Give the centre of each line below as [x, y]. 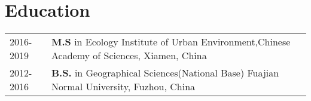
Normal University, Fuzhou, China [124, 87]
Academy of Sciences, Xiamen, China [129, 56]
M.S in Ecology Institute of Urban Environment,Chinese [171, 42]
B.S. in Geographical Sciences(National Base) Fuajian [165, 73]
